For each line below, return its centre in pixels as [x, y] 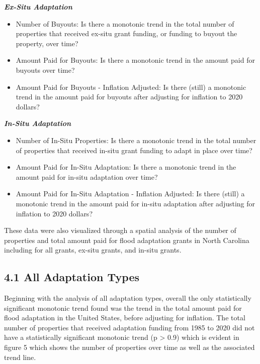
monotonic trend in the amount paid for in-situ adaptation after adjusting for [136, 203]
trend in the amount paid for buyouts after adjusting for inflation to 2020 [129, 97]
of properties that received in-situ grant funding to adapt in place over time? [134, 150]
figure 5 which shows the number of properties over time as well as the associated [129, 347]
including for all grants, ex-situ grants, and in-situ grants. [93, 250]
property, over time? [47, 43]
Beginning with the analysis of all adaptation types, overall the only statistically [128, 298]
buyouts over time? [45, 70]
